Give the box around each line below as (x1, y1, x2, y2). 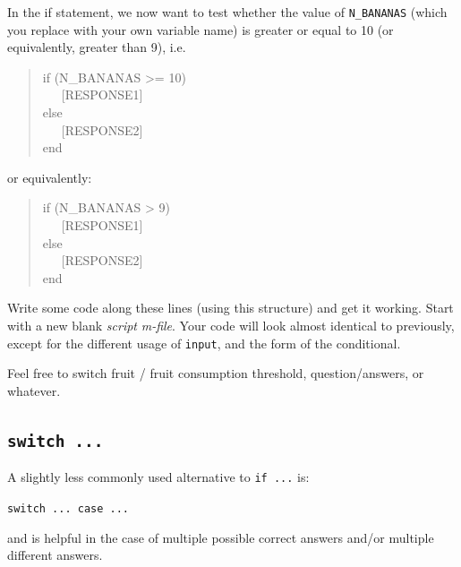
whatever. (7, 381, 61, 399)
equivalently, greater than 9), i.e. (7, 38, 186, 56)
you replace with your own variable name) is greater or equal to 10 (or (7, 20, 394, 39)
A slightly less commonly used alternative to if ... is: (7, 468, 310, 486)
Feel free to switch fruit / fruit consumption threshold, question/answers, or (7, 364, 424, 382)
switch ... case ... (7, 502, 130, 515)
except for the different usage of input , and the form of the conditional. (7, 333, 401, 352)
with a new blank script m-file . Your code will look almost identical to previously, (7, 315, 455, 334)
